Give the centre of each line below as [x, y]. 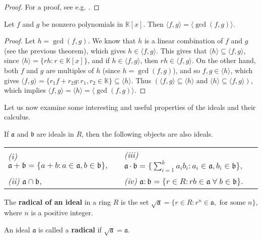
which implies [25, 90]
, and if [99, 60]
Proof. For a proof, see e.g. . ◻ [52, 7]
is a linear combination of [184, 41]
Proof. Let [20, 41]
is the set [135, 201]
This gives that [184, 50]
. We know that [112, 41]
